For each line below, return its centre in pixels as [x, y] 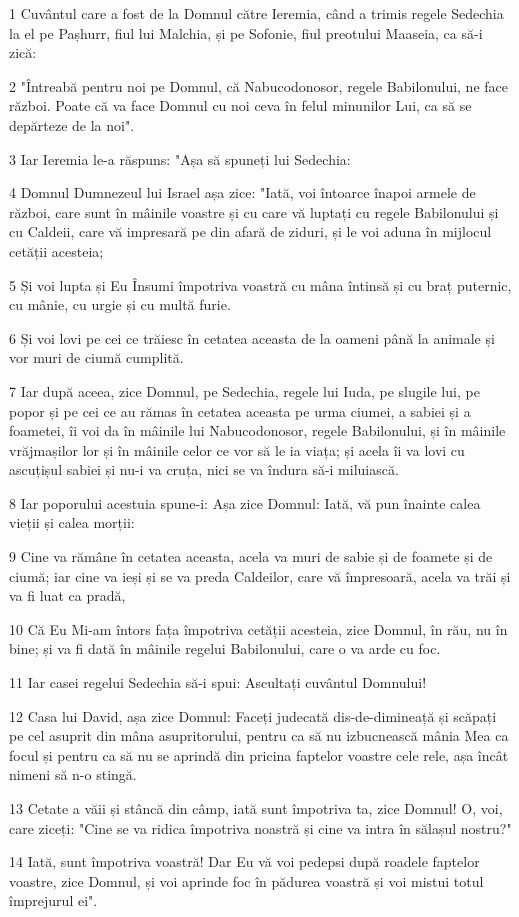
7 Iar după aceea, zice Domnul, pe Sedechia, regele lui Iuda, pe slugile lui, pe [244, 390]
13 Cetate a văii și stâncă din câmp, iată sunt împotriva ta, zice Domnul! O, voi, [256, 808]
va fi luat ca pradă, [67, 595]
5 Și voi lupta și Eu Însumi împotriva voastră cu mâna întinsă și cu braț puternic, [260, 284]
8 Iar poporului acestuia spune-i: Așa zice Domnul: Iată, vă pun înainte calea [245, 502]
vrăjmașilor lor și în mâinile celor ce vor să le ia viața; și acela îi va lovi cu [237, 449]
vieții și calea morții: [72, 522]
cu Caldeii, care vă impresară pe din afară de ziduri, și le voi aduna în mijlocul [250, 231]
